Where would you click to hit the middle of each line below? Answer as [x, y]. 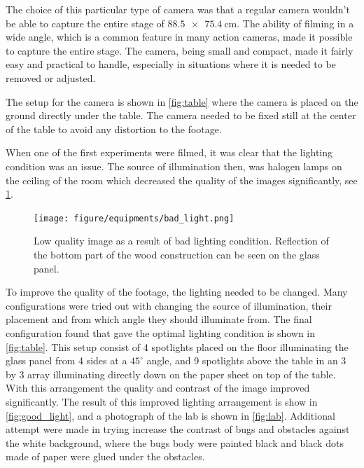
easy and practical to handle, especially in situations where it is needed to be [171, 64]
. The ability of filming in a [295, 23]
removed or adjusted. [51, 77]
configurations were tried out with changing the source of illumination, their [169, 305]
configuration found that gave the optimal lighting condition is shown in [161, 332]
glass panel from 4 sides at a [66, 360]
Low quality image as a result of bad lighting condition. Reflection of [181, 241]
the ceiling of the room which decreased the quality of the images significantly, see [182, 180]
